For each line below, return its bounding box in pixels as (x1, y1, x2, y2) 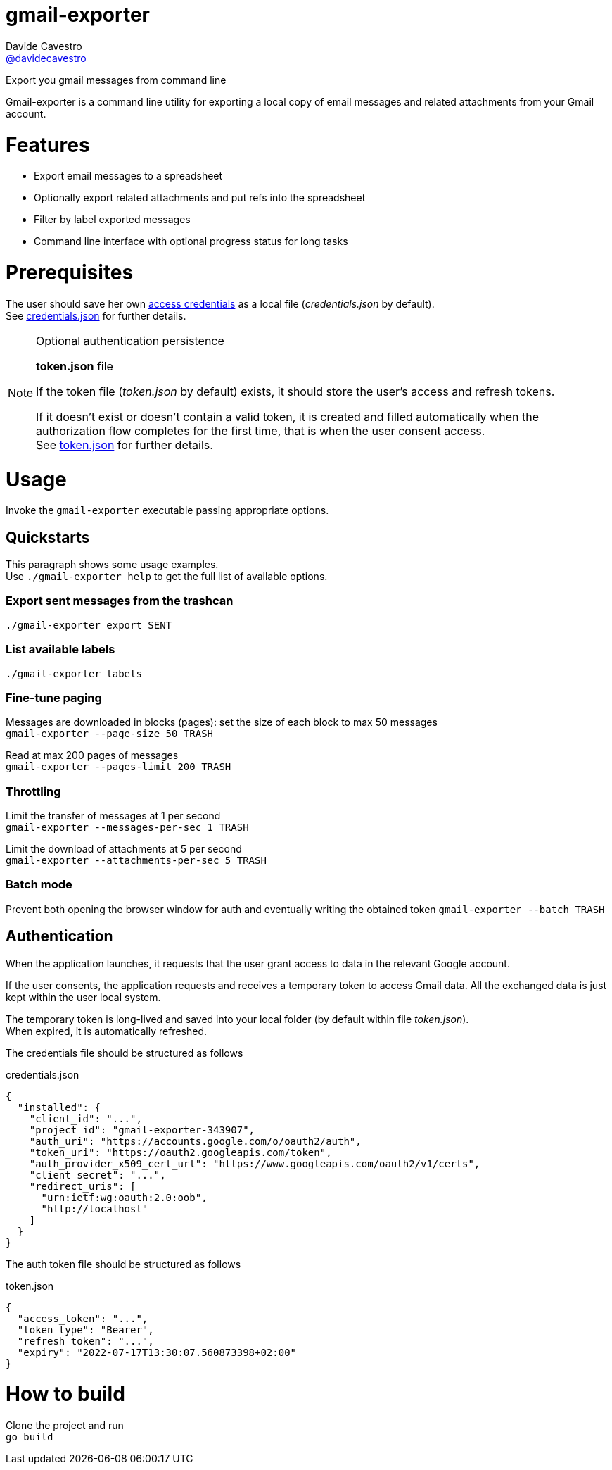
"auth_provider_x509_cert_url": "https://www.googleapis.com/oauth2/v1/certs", (29, 1157, 480, 1169)
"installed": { (17, 1101, 101, 1113)
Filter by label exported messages (34, 213, 191, 226)
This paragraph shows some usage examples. (6, 558, 219, 571)
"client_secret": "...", (29, 1169, 166, 1181)
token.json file (36, 358, 113, 373)
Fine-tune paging (6, 690, 102, 705)
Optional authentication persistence (36, 333, 224, 348)
